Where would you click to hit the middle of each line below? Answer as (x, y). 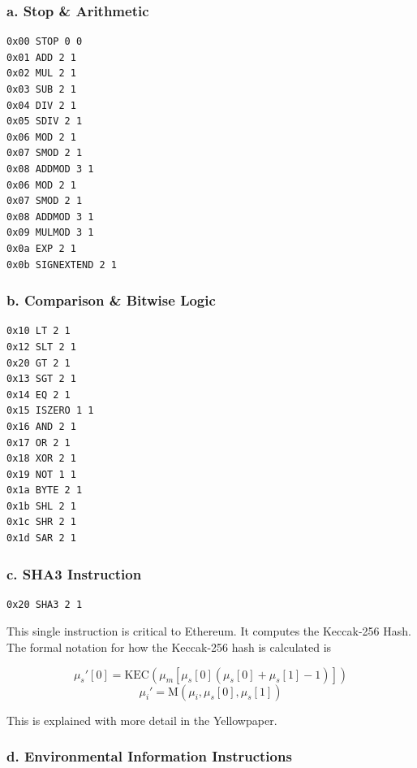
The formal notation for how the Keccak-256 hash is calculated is (169, 647)
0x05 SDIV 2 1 (45, 121)
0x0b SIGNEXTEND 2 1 (62, 265)
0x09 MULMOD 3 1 (50, 233)
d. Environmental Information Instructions (149, 756)
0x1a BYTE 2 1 (45, 490)
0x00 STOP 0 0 (45, 42)
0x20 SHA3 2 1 (45, 604)
